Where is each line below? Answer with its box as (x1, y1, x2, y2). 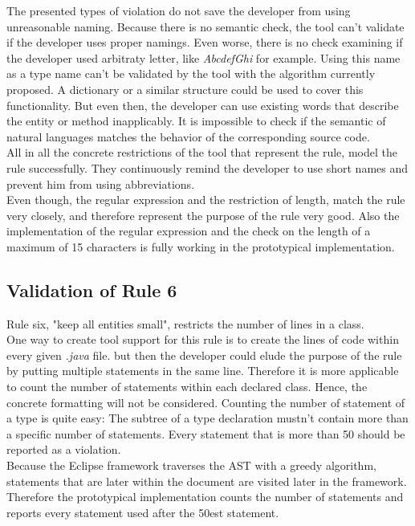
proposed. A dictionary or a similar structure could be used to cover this (6, 80, 364, 97)
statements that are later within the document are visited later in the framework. (6, 472, 407, 489)
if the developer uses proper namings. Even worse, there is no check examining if (6, 34, 403, 51)
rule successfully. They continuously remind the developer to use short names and (6, 159, 409, 176)
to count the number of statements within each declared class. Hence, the (6, 378, 368, 395)
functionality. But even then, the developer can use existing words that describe (6, 96, 399, 113)
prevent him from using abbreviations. (6, 175, 195, 192)
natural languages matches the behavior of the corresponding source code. (6, 128, 370, 145)
